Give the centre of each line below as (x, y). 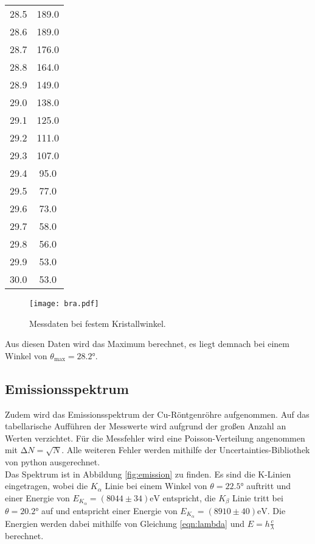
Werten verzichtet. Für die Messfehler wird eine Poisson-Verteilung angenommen (155, 438)
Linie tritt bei (258, 497)
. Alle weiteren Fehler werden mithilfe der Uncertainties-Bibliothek (186, 450)
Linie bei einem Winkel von (156, 486)
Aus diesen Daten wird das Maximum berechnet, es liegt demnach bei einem (147, 344)
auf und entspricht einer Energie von (109, 510)
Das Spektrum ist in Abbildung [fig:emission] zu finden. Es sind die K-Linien (148, 474)
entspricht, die (189, 497)
